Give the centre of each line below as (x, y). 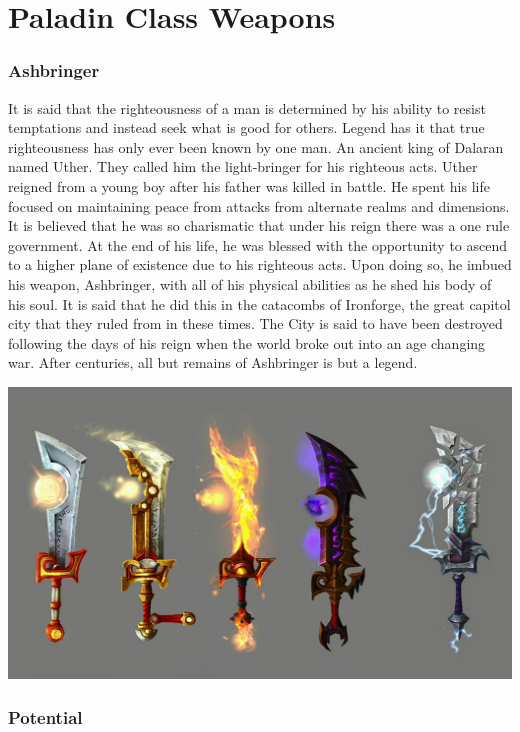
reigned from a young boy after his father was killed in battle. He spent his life (249, 185)
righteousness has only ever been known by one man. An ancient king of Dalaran (256, 146)
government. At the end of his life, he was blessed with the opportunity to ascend (257, 244)
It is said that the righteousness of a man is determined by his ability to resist (247, 107)
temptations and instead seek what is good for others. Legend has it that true (246, 127)
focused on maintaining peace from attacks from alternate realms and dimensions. (259, 205)
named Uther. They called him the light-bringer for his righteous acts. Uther (243, 166)
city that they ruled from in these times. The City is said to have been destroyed (255, 323)
